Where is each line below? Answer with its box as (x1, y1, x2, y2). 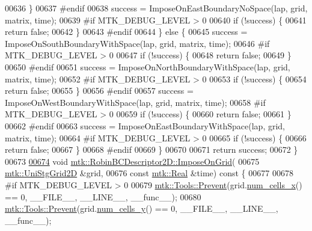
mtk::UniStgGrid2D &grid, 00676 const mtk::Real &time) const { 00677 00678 (5, 167, 293, 179)
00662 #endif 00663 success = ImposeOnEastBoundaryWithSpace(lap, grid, (5, 119, 286, 132)
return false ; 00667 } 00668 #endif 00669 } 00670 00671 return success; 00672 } (5, 143, 298, 156)
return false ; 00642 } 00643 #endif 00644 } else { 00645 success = (5, 25, 248, 38)
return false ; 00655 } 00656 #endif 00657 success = (5, 84, 194, 97)
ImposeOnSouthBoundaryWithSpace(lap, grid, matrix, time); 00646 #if (5, 37, 270, 49)
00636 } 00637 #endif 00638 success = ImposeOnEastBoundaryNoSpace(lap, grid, (5, 2, 308, 14)
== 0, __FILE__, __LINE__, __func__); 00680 (5, 190, 201, 203)
